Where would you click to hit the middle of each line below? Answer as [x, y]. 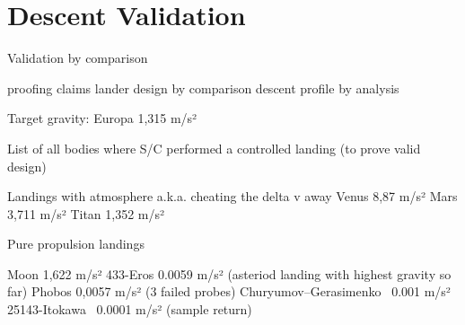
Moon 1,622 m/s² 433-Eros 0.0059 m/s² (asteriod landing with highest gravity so [229, 273]
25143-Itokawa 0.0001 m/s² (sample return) [130, 309]
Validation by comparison [78, 58]
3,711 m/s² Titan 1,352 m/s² [86, 213]
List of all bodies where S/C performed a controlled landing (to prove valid [214, 148]
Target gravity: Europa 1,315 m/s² [102, 118]
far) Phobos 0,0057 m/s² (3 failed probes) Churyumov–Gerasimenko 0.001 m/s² [229, 291]
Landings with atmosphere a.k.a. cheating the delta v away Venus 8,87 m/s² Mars [232, 196]
